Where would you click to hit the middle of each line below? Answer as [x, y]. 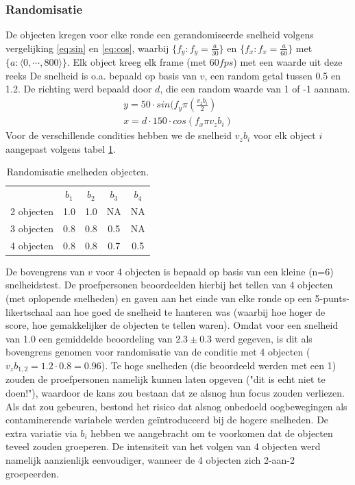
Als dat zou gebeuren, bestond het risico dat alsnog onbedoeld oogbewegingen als [176, 406]
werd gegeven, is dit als [264, 338]
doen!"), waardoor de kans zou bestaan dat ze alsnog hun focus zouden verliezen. [175, 392]
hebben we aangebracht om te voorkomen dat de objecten [212, 433]
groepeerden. [32, 473]
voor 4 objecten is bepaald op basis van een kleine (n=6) [215, 271]
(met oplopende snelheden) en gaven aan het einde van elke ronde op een [159, 298]
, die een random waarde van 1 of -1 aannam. [255, 89]
